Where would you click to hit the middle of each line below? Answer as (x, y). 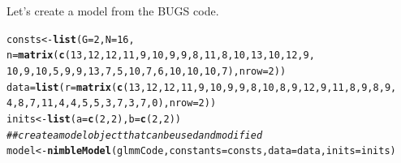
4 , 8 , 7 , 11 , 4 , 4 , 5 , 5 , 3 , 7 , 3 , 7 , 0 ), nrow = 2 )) (112, 103)
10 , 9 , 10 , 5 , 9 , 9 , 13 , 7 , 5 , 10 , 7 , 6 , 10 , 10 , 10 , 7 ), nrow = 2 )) (147, 71)
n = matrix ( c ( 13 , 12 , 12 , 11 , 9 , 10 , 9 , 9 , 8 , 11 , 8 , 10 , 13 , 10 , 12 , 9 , (161, 56)
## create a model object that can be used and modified (135, 135)
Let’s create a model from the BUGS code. (113, 11)
